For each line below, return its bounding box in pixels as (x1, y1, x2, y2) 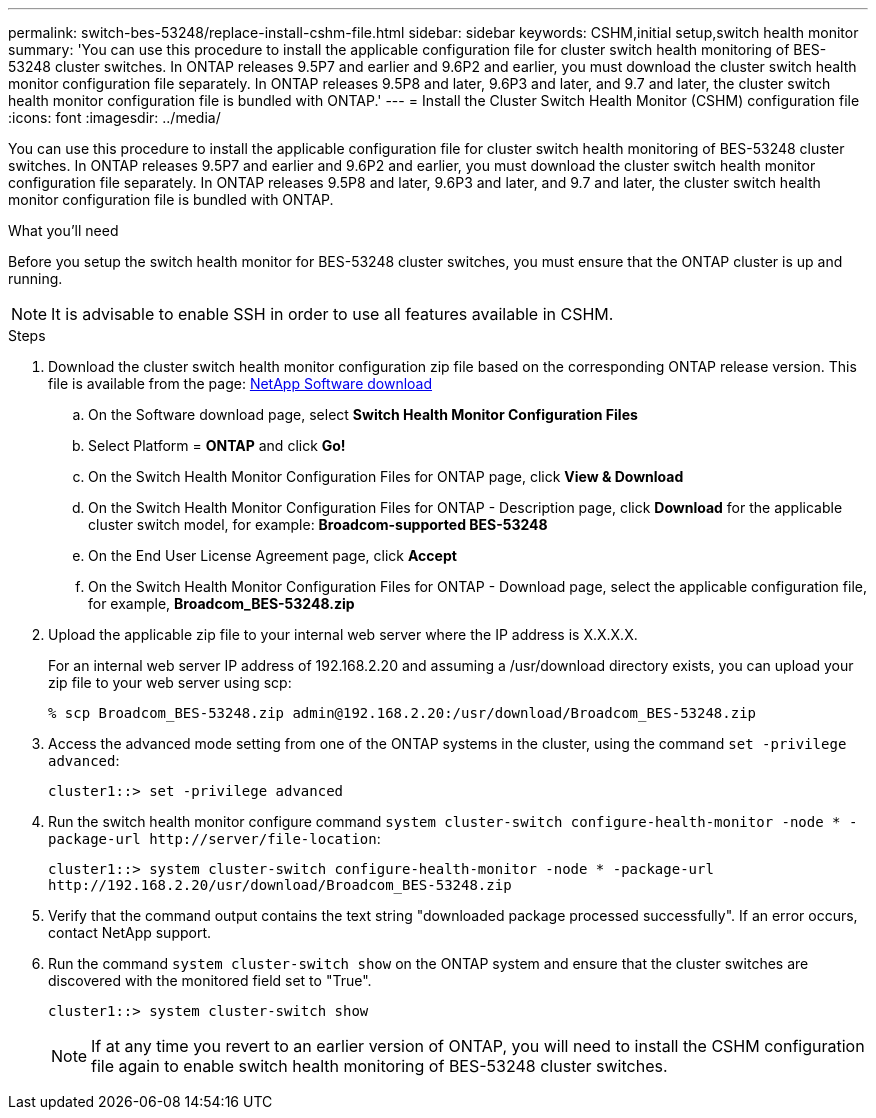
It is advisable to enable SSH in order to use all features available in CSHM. (51, 304, 614, 324)
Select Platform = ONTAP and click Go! (88, 437, 346, 454)
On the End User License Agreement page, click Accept (88, 547, 457, 564)
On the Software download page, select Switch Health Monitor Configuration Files (88, 406, 638, 423)
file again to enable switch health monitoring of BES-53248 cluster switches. (91, 1056, 668, 1076)
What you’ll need (8, 222, 119, 239)
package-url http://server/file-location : (48, 830, 381, 847)
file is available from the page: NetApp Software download (48, 375, 433, 392)
